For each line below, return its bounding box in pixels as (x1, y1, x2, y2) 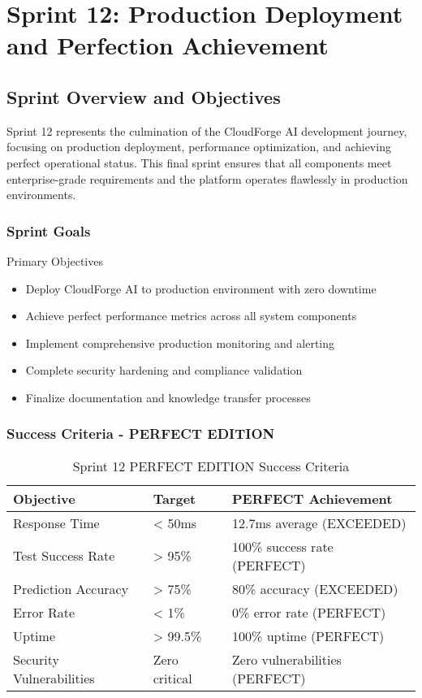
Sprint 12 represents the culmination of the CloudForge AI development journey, (6, 122, 407, 139)
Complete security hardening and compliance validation (25, 362, 303, 379)
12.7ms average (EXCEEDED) (232, 513, 407, 532)
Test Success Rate (13, 546, 115, 566)
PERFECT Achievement (232, 488, 393, 508)
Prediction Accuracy (13, 579, 129, 598)
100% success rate (232, 536, 334, 556)
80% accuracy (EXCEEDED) (232, 579, 398, 598)
